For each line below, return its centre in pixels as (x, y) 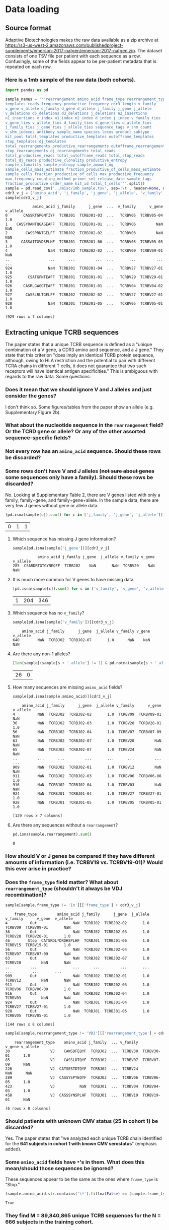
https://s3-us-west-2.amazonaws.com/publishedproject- (64, 45)
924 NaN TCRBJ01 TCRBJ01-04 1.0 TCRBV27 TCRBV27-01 (87, 794)
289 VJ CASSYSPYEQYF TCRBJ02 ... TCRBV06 (72, 1077)
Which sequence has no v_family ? (48, 613)
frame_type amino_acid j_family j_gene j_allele (82, 914)
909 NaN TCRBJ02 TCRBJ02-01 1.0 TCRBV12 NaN (87, 767)
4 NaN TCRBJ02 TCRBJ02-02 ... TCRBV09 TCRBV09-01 (84, 251)
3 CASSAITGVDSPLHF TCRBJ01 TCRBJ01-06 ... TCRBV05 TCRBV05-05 (84, 242)
